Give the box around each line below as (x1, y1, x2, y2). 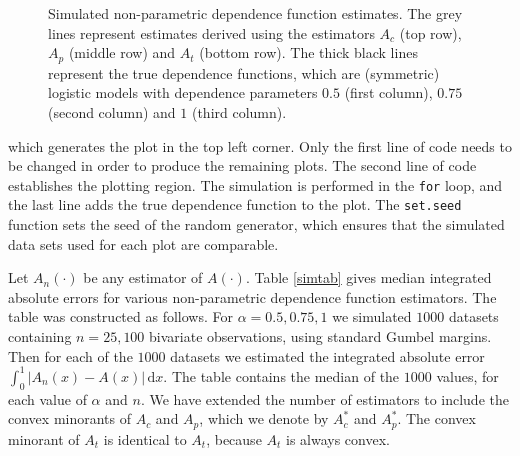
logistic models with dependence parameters (48, 82, 318, 103)
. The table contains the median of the (163, 365, 400, 386)
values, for (436, 365, 499, 386)
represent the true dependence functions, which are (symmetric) (48, 62, 440, 83)
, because (206, 428, 262, 449)
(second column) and (48, 102, 176, 123)
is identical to (103, 428, 187, 449)
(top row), (399, 22, 462, 43)
